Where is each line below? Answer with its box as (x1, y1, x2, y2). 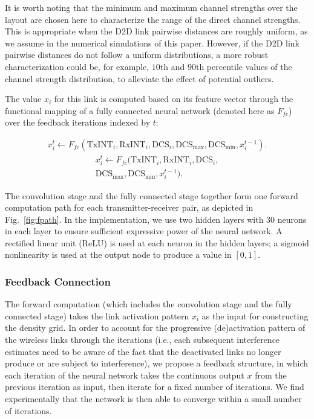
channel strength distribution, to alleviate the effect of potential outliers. (5, 72, 274, 85)
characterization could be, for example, (5, 60, 149, 72)
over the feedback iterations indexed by (5, 116, 151, 129)
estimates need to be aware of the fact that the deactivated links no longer (5, 345, 281, 357)
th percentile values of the (195, 60, 292, 72)
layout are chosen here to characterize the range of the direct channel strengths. (5, 13, 301, 25)
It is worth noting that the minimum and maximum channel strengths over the (5, 1, 298, 13)
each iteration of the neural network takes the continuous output (5, 368, 244, 381)
